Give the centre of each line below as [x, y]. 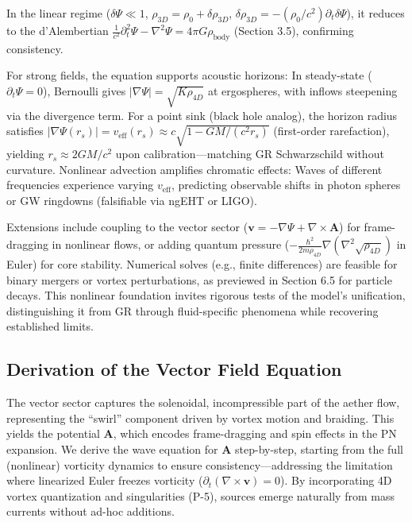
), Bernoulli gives [85, 90]
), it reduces [375, 13]
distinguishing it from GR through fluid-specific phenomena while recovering [193, 310]
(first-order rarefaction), [331, 131]
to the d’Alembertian [58, 30]
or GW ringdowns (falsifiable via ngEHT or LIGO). [132, 200]
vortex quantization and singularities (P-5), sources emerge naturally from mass [200, 495]
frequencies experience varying [80, 185]
